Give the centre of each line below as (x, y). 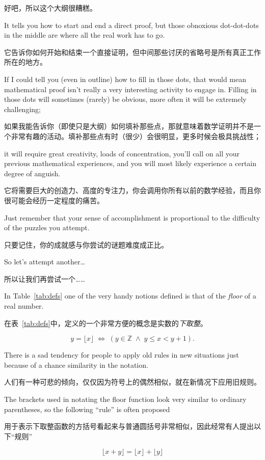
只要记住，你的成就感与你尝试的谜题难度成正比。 (86, 244)
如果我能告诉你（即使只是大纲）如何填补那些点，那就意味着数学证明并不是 (129, 126)
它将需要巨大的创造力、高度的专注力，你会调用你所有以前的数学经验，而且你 (132, 190)
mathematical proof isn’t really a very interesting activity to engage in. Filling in (130, 89)
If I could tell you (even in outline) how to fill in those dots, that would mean (125, 79)
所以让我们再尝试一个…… (45, 278)
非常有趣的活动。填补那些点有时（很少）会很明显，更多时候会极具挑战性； (136, 136)
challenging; (22, 109)
